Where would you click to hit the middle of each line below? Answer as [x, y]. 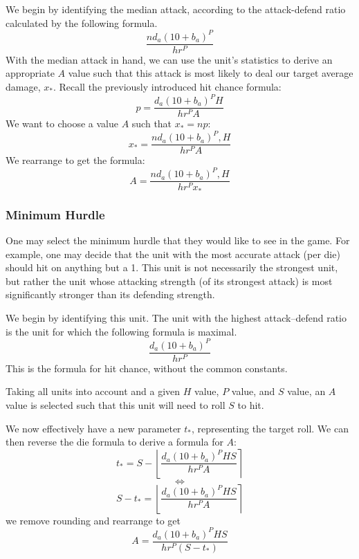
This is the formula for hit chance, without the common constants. [147, 368]
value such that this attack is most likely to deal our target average [211, 73]
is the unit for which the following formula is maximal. [121, 331]
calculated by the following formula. [82, 22]
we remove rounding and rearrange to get [93, 520]
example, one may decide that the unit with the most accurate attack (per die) [173, 254]
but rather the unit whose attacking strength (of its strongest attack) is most [169, 281]
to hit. [251, 404]
